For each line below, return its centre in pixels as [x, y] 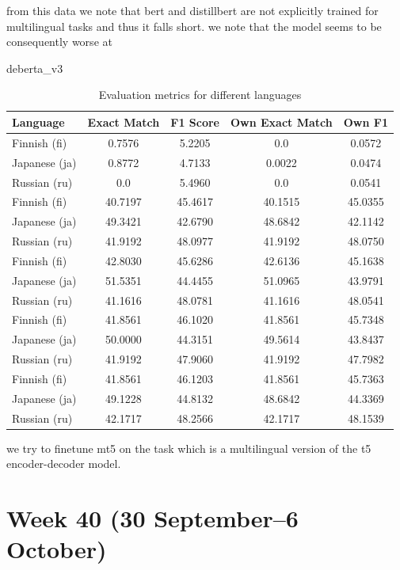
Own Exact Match [282, 122]
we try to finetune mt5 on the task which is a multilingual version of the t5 [189, 448]
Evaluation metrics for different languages [200, 95]
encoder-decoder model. [64, 464]
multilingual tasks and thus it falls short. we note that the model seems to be [194, 26]
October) [57, 549]
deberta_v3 [35, 68]
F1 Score [195, 122]
